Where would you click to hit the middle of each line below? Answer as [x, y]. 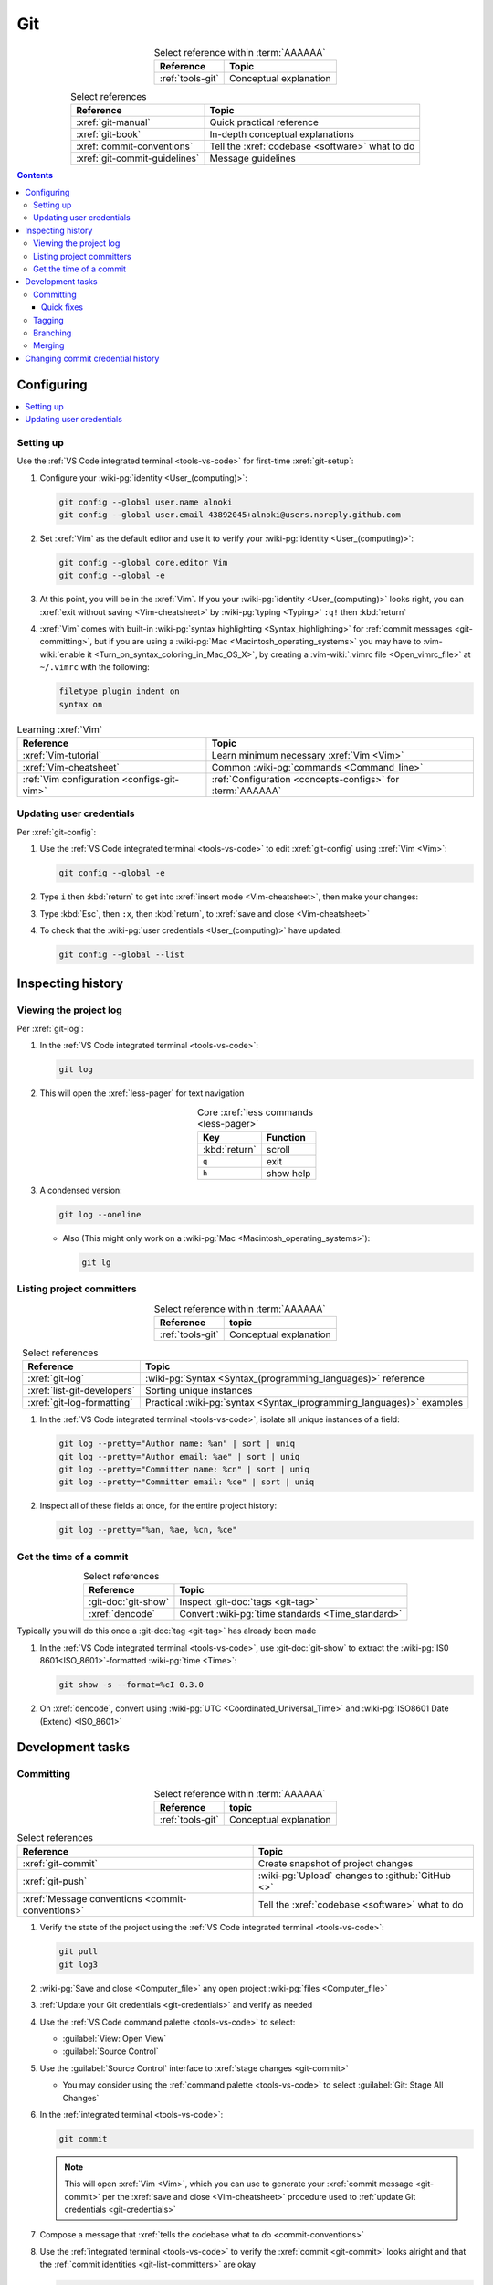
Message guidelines [252, 158]
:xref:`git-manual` [113, 122]
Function [286, 1137]
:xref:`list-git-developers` [82, 1391]
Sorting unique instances [199, 1391]
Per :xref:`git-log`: [50, 1028]
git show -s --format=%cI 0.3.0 [131, 1685]
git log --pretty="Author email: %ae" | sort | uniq [179, 1456]
